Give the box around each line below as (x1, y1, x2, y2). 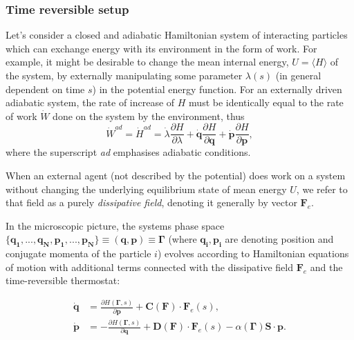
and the (310, 259, 343, 274)
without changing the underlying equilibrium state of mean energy (6, 181, 287, 196)
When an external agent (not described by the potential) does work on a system (6, 168, 346, 183)
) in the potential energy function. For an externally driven (92, 81, 342, 96)
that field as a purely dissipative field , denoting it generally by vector (6, 195, 297, 210)
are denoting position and (225, 232, 334, 246)
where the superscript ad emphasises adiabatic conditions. (6, 145, 251, 159)
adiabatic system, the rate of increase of (6, 95, 175, 110)
